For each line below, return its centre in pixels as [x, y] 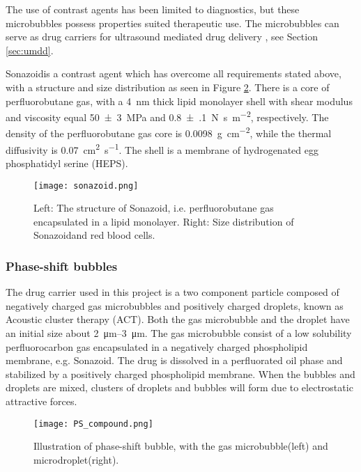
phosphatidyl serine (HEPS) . [67, 163]
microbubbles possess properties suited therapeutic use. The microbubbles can [172, 23]
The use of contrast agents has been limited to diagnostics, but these [153, 9]
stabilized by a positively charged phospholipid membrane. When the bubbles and [180, 373]
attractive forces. [41, 401]
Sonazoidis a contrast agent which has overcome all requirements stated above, [174, 73]
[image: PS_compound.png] [93, 424]
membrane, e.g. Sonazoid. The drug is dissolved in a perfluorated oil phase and [174, 360]
